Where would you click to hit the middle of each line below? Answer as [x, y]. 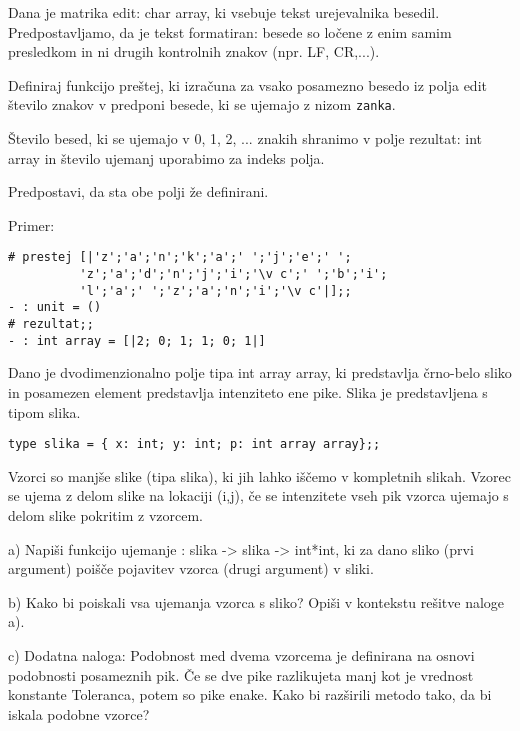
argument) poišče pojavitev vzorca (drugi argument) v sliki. [191, 568]
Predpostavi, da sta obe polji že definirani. [138, 191]
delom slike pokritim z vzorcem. [105, 514]
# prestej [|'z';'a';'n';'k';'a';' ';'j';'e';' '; [180, 257]
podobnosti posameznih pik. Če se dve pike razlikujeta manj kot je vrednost [241, 674]
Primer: [31, 224]
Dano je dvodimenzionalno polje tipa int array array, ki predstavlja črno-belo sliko [260, 372]
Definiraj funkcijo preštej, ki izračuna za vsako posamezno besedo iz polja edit [247, 84]
